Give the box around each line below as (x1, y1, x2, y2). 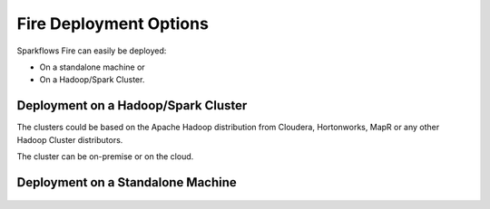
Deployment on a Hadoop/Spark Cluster (16, 98, 248, 113)
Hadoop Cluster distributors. (16, 134, 123, 145)
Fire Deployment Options (16, 14, 209, 33)
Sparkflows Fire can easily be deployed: (16, 45, 167, 56)
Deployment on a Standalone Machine (16, 175, 238, 190)
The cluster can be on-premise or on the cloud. (16, 151, 194, 162)
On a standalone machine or (39, 62, 145, 72)
